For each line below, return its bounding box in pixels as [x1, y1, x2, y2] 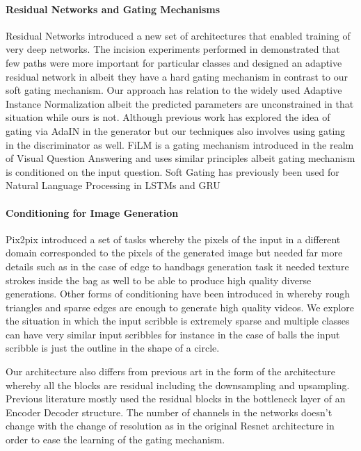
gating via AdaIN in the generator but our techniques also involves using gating [6, 123, 346, 138]
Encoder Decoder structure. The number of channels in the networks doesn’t [6, 404, 332, 419]
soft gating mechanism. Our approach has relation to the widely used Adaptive [6, 83, 342, 97]
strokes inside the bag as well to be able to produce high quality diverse [6, 272, 312, 287]
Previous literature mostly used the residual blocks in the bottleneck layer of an [6, 391, 346, 406]
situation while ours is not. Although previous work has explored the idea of [6, 110, 330, 124]
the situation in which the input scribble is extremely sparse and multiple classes [6, 313, 350, 328]
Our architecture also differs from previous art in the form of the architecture [6, 364, 335, 379]
